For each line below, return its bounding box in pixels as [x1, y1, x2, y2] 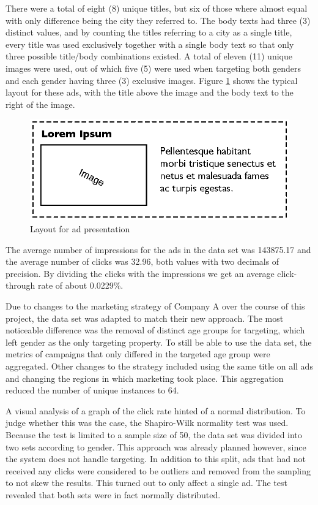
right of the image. [6, 97, 75, 110]
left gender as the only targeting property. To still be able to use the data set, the [6, 335, 312, 348]
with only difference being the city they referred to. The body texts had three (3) [6, 13, 311, 26]
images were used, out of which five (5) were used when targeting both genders [6, 61, 301, 74]
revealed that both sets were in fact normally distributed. [6, 488, 221, 501]
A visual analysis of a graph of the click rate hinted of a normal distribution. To [6, 404, 306, 417]
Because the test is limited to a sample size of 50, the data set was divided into [6, 428, 302, 441]
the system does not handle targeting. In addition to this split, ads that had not [6, 452, 306, 465]
